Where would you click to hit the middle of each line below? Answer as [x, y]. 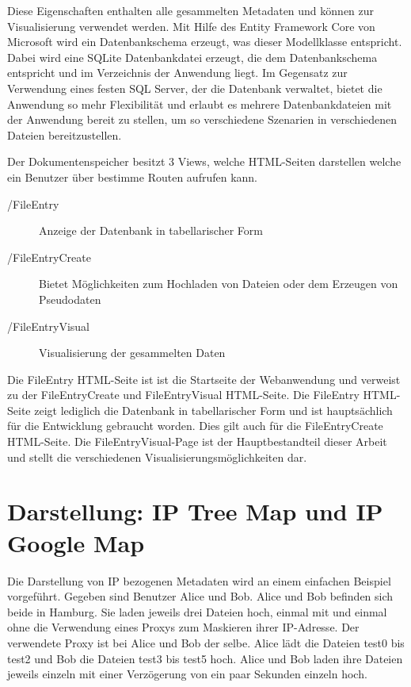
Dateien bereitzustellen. [65, 134]
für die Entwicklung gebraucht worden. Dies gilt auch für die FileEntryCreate [195, 426]
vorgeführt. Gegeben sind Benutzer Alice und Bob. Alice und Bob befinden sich [200, 596]
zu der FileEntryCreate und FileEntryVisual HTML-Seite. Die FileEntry [183, 395]
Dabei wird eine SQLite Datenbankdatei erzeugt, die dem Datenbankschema [192, 57]
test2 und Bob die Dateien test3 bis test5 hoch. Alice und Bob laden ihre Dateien [205, 658]
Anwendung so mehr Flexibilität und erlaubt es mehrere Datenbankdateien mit [200, 104]
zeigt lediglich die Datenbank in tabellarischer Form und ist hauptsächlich [213, 410]
